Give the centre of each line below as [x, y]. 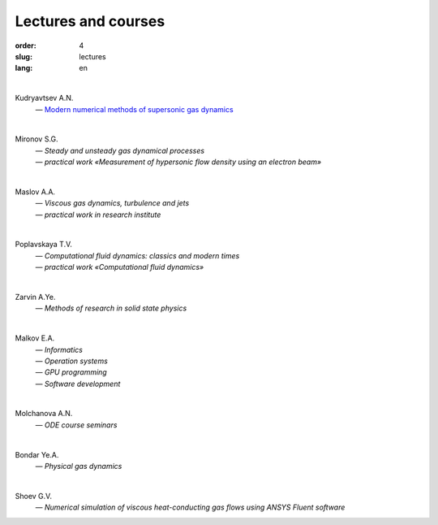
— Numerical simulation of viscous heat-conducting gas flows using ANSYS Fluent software [190, 507]
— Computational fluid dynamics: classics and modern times [137, 255]
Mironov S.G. [36, 139]
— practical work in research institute [98, 215]
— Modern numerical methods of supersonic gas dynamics [135, 109]
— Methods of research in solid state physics [111, 308]
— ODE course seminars [76, 425]
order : [26, 46]
